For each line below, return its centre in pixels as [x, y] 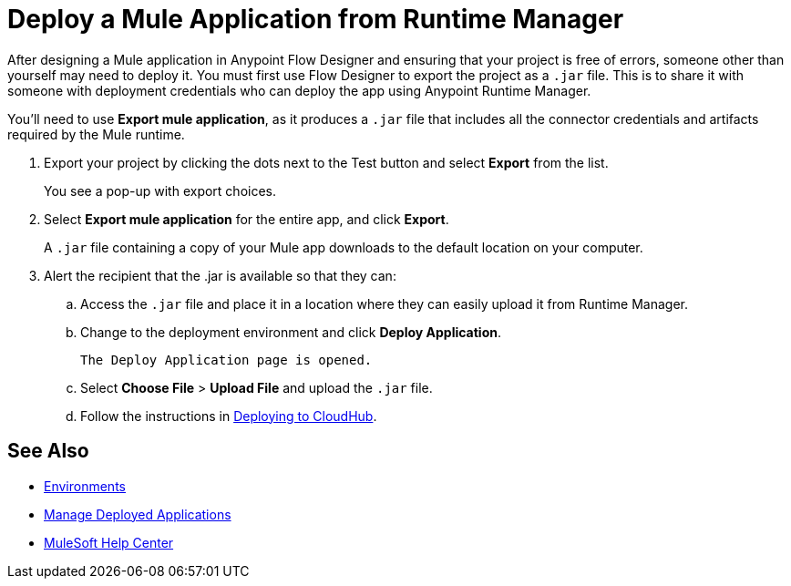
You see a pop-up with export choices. [160, 190]
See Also [48, 451]
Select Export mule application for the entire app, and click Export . [247, 219]
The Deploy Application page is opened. [226, 360]
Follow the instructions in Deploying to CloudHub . [229, 416]
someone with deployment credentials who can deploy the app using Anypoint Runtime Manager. [299, 90]
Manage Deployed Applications [138, 514]
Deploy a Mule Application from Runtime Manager [316, 19]
